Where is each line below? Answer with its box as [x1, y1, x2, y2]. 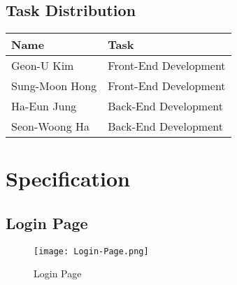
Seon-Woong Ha [11, 118, 90, 135]
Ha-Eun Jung [11, 98, 77, 115]
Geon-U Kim [11, 57, 74, 74]
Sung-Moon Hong [11, 78, 97, 94]
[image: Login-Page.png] [34, 246, 149, 256]
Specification [6, 164, 130, 193]
